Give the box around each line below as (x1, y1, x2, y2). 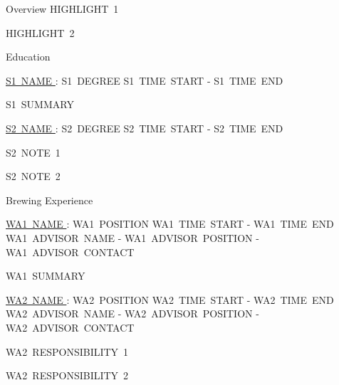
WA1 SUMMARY (6, 268, 85, 283)
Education (6, 49, 51, 64)
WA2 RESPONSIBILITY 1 (6, 344, 129, 359)
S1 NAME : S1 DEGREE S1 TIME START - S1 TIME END (6, 73, 283, 88)
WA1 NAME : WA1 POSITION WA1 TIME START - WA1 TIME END (6, 216, 334, 231)
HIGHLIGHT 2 (6, 25, 75, 40)
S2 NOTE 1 (6, 144, 61, 159)
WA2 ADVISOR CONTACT (6, 320, 135, 334)
